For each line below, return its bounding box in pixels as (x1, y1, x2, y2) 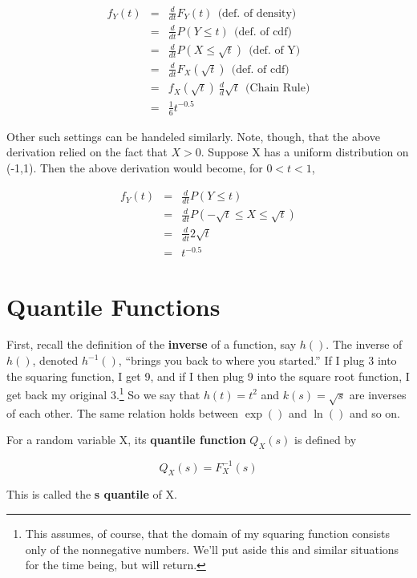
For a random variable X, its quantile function (6, 431, 246, 448)
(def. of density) (217, 7, 297, 19)
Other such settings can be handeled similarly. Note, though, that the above (6, 127, 380, 144)
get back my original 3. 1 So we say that (6, 384, 200, 402)
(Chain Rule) (245, 83, 310, 95)
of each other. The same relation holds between (6, 404, 239, 421)
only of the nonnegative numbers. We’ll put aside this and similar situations (25, 540, 399, 557)
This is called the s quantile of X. (6, 486, 177, 503)
